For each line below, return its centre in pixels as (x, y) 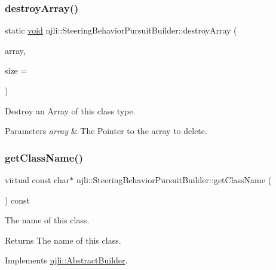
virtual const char (37, 180)
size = (16, 70)
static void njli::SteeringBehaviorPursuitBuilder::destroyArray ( (121, 30)
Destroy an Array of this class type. (70, 110)
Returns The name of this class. (63, 240)
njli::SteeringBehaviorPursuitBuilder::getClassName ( (174, 180)
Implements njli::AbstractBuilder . (66, 260)
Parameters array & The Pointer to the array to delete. (106, 131)
